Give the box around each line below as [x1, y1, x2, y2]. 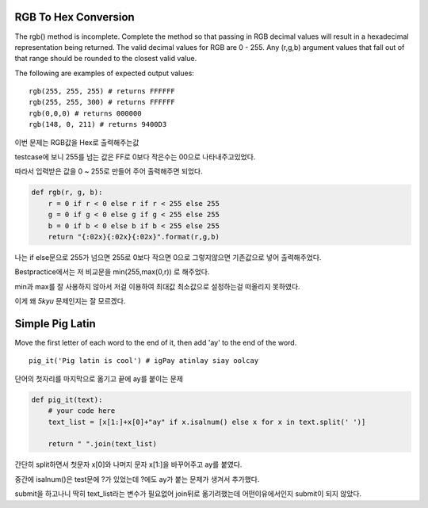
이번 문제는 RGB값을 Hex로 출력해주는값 [14, 137, 139, 147]
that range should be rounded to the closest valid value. [14, 54, 197, 63]
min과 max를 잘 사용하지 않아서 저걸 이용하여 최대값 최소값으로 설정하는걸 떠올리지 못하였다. [14, 281, 300, 291]
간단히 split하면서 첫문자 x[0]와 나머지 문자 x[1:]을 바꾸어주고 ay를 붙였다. [14, 460, 243, 469]
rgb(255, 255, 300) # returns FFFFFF [29, 97, 176, 107]
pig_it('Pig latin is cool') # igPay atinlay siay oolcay [29, 357, 259, 365]
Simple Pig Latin [14, 317, 97, 330]
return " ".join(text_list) [48, 440, 158, 449]
